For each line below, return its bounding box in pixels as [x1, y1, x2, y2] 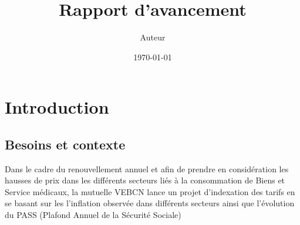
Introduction [5, 95, 109, 119]
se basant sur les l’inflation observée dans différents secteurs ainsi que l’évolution [5, 197, 295, 209]
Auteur [140, 31, 166, 43]
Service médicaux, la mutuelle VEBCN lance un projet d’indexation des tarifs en [5, 185, 295, 197]
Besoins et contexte [5, 135, 126, 153]
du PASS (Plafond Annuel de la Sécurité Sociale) [5, 209, 181, 221]
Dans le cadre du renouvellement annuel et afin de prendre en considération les [5, 162, 289, 175]
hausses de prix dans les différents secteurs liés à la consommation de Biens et [5, 174, 285, 186]
